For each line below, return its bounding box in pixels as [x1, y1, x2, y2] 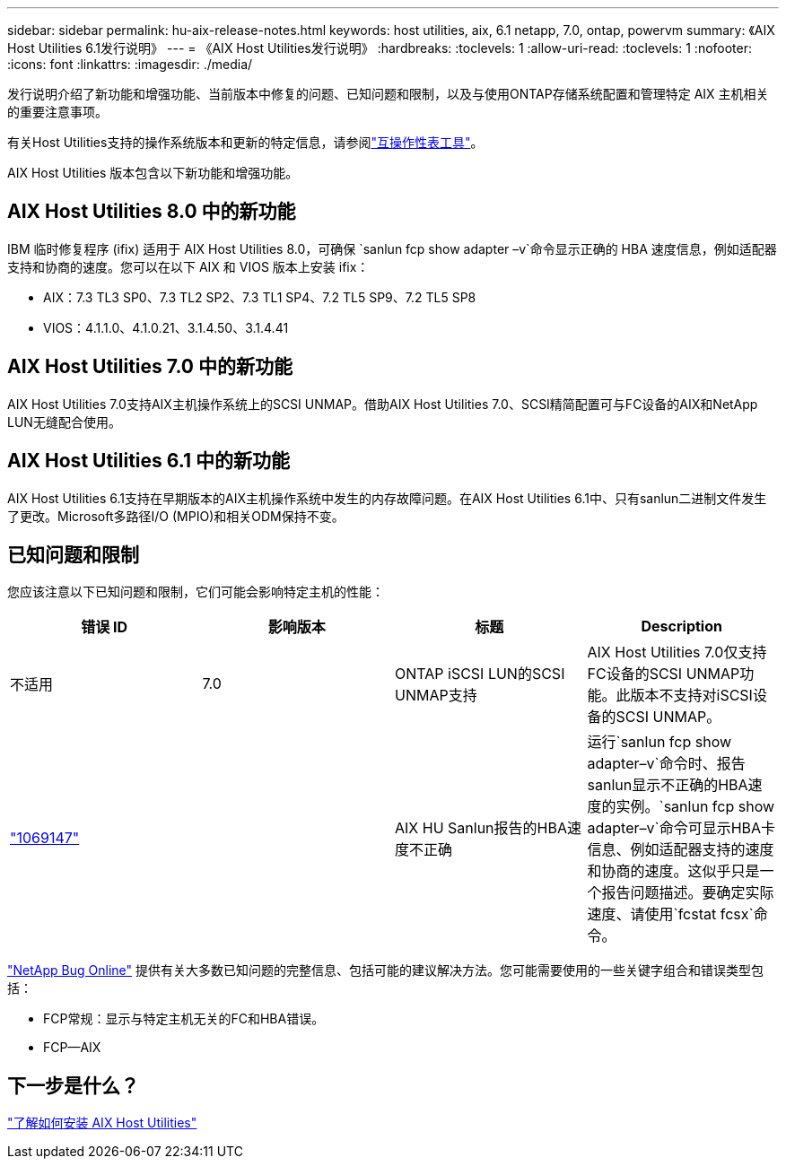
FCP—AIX [43, 1040, 101, 1056]
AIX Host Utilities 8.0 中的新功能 [7, 200, 296, 223]
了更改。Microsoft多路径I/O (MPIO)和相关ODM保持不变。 [7, 508, 345, 524]
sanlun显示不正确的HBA [587, 776, 748, 795]
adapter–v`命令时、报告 [587, 754, 746, 773]
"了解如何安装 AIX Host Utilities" [7, 1115, 197, 1131]
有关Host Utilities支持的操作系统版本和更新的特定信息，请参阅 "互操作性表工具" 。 [7, 135, 484, 150]
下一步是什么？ [7, 1074, 139, 1097]
